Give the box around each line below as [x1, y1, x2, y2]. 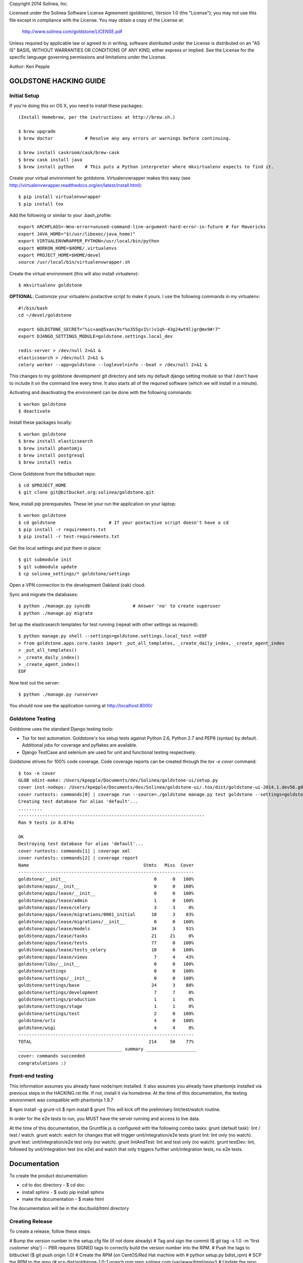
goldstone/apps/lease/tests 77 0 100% [18, 940, 194, 946]
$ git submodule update [18, 564, 77, 569]
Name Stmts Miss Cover [18, 862, 194, 868]
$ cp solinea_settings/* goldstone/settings [18, 571, 131, 576]
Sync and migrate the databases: [9, 591, 78, 597]
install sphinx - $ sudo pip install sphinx [22, 1189, 105, 1195]
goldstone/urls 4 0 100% [18, 1018, 194, 1024]
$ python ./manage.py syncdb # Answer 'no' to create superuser [18, 603, 221, 609]
